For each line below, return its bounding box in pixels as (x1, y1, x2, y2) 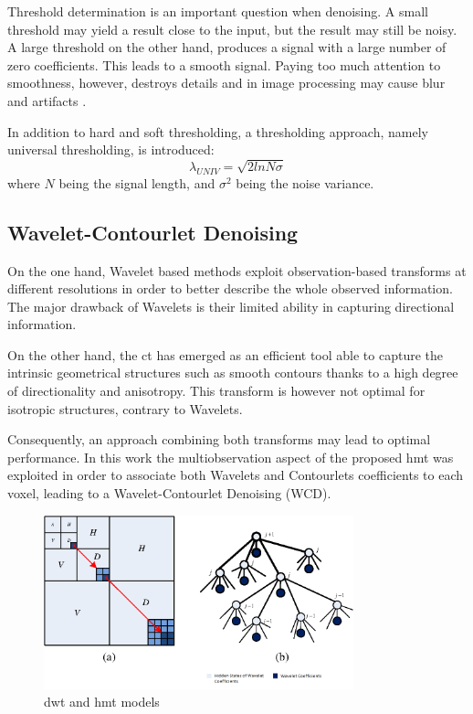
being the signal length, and (58, 173, 215, 192)
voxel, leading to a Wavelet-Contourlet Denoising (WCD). (7, 484, 331, 503)
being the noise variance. (236, 173, 374, 192)
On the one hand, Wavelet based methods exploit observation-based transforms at (7, 261, 467, 280)
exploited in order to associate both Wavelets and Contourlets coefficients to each (7, 465, 464, 485)
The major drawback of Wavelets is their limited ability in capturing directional (7, 296, 455, 315)
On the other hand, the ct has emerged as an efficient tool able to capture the (7, 345, 444, 364)
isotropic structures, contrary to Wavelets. (7, 399, 243, 418)
